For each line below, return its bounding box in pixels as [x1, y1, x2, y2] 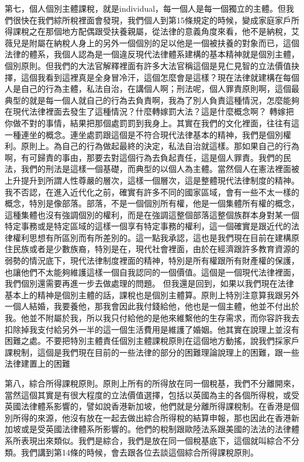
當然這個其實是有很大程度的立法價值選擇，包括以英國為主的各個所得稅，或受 [5, 388, 299, 401]
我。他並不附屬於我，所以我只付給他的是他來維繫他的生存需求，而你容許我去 [5, 312, 299, 324]
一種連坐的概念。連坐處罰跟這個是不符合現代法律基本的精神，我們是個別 [5, 128, 283, 140]
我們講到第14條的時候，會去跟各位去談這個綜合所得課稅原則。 [20, 446, 258, 458]
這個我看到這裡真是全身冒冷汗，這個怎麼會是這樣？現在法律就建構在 [20, 71, 283, 83]
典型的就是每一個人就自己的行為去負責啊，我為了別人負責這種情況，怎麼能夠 [5, 94, 299, 106]
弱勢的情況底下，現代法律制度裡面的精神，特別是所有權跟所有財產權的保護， [5, 254, 299, 267]
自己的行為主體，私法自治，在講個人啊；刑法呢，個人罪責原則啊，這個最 [20, 82, 299, 95]
